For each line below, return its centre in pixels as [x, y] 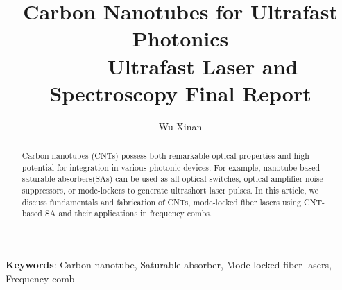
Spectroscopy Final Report [180, 93]
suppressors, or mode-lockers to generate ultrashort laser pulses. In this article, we [170, 190]
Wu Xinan [180, 126]
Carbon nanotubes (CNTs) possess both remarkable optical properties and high [165, 156]
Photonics [180, 39]
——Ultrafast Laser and [180, 66]
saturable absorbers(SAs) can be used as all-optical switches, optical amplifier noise [172, 179]
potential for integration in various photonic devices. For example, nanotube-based [171, 167]
